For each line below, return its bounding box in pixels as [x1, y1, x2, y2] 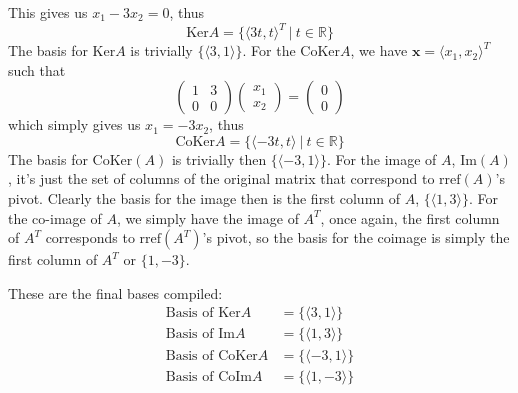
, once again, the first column [320, 207, 500, 228]
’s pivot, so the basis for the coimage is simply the [202, 227, 510, 248]
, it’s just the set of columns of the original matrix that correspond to [8, 168, 435, 189]
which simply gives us [8, 114, 141, 135]
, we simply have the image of [116, 207, 299, 228]
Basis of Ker [165, 306, 241, 321]
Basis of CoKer [165, 348, 258, 363]
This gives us [8, 2, 88, 22]
